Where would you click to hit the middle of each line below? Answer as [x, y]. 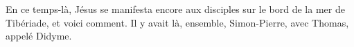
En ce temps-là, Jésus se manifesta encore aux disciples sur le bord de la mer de [175, 9]
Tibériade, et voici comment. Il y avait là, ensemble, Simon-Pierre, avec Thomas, [177, 22]
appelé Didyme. [39, 36]
